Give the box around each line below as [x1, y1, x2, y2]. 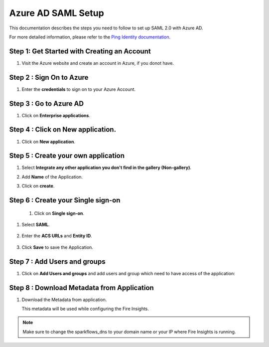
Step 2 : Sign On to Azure [9, 73, 89, 82]
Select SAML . [21, 222, 50, 228]
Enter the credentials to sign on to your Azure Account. [21, 86, 136, 92]
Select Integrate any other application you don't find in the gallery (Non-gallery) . [21, 165, 192, 171]
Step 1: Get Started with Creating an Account [9, 47, 151, 55]
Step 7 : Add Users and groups [9, 257, 106, 266]
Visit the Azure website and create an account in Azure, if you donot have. [21, 60, 174, 66]
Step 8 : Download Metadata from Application [9, 283, 154, 292]
